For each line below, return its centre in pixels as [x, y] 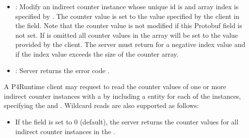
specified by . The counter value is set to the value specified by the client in [127, 16]
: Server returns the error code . [62, 70]
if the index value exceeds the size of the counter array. [97, 54]
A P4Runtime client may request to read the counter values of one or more [115, 86]
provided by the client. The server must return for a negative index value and [130, 44]
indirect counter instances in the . [65, 131]
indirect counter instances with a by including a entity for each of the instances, [123, 96]
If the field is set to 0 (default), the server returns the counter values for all [127, 121]
